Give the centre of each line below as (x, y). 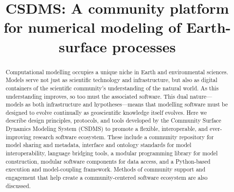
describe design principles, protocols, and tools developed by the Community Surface (113, 120)
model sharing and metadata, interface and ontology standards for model (98, 145)
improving (19, 137)
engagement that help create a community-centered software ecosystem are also (106, 178)
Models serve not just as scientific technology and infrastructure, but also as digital (111, 80)
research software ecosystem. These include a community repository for (123, 137)
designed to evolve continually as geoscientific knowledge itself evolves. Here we (106, 112)
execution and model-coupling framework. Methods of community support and (106, 169)
